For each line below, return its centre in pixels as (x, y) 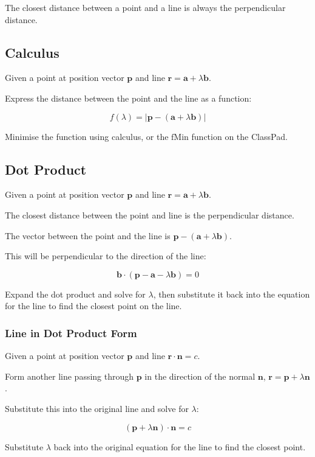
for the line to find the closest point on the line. (93, 306)
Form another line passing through (69, 376)
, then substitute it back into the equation (232, 294)
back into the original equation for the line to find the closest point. (180, 446)
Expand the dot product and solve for (75, 294)
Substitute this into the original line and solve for (97, 408)
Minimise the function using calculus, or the (87, 136)
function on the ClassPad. (239, 136)
